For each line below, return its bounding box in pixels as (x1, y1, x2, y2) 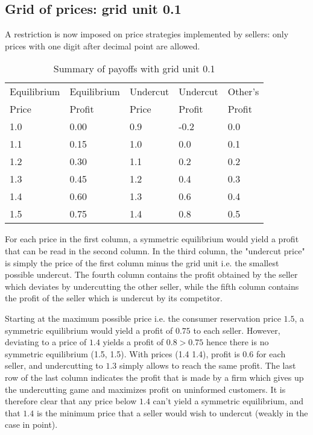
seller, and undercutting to (5, 359, 103, 372)
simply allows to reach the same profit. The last (119, 359, 296, 372)
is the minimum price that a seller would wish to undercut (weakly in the (36, 406, 308, 419)
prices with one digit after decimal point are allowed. (5, 39, 200, 52)
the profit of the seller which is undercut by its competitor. (5, 292, 223, 304)
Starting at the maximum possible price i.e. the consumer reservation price (5, 311, 281, 324)
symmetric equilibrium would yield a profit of (5, 324, 173, 336)
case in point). (5, 418, 58, 431)
